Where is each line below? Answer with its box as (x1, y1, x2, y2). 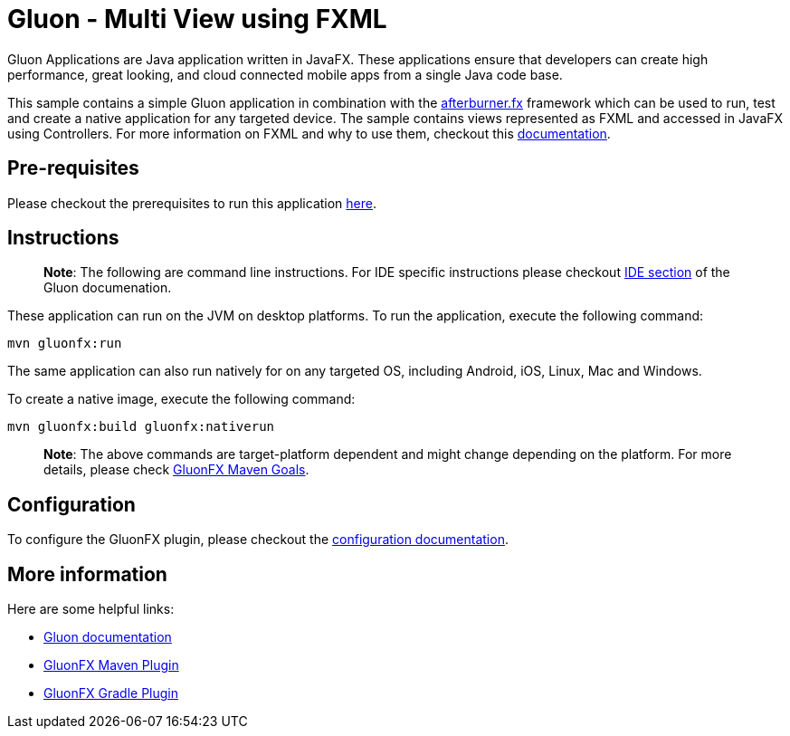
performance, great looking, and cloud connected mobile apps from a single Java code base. (7, 66, 563, 82)
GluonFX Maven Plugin (43, 657, 179, 674)
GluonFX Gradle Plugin (43, 685, 179, 702)
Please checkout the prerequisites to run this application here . (7, 195, 377, 211)
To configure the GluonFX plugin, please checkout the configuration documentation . (7, 531, 509, 548)
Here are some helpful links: (7, 601, 175, 617)
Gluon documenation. (43, 280, 172, 296)
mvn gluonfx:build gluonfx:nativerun (7, 419, 275, 435)
